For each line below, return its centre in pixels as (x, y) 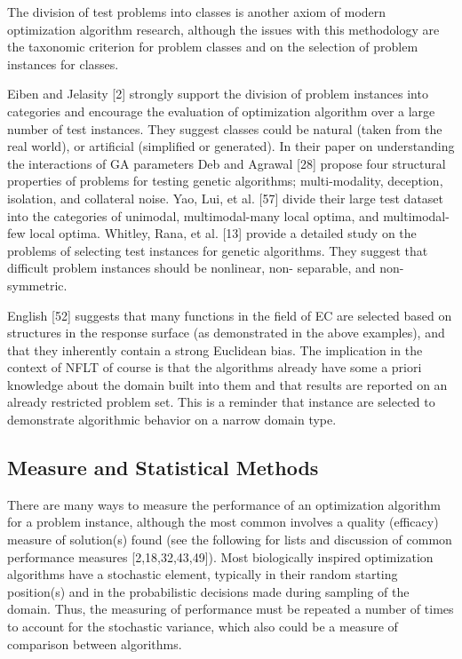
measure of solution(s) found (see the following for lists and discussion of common (230, 540)
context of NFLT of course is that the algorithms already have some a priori (215, 367)
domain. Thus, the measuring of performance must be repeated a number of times (231, 609)
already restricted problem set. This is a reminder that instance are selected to (221, 402)
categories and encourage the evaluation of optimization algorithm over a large (221, 111)
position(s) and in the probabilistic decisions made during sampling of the (208, 591)
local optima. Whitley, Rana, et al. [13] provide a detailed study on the (223, 233)
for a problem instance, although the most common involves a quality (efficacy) (223, 522)
